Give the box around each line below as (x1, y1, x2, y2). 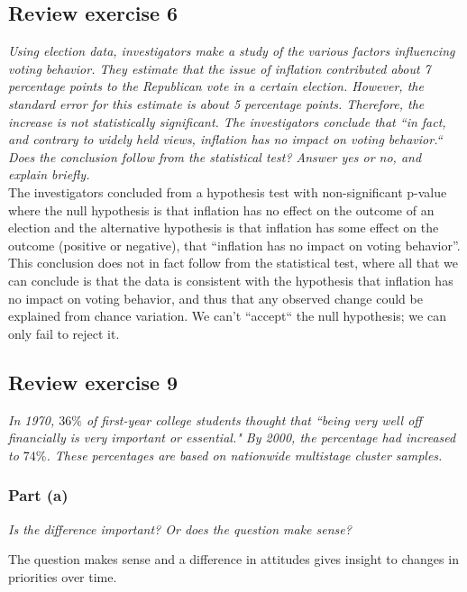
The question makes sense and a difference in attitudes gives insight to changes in (8, 550, 459, 569)
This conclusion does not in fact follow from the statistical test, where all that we (8, 253, 459, 272)
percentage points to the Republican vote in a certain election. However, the (8, 77, 424, 96)
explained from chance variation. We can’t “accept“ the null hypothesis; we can (8, 306, 446, 325)
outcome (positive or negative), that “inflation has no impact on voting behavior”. (8, 235, 461, 254)
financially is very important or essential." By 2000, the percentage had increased (8, 428, 456, 447)
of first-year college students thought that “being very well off (86, 410, 422, 429)
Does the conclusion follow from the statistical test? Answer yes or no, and (8, 147, 422, 166)
